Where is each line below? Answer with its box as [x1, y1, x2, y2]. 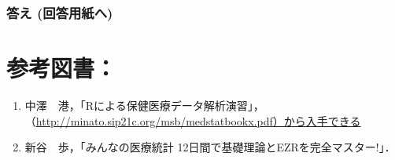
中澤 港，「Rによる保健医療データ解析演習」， [24, 96, 264, 113]
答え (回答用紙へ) [6, 2, 113, 22]
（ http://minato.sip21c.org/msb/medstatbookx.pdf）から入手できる [24, 112, 361, 129]
